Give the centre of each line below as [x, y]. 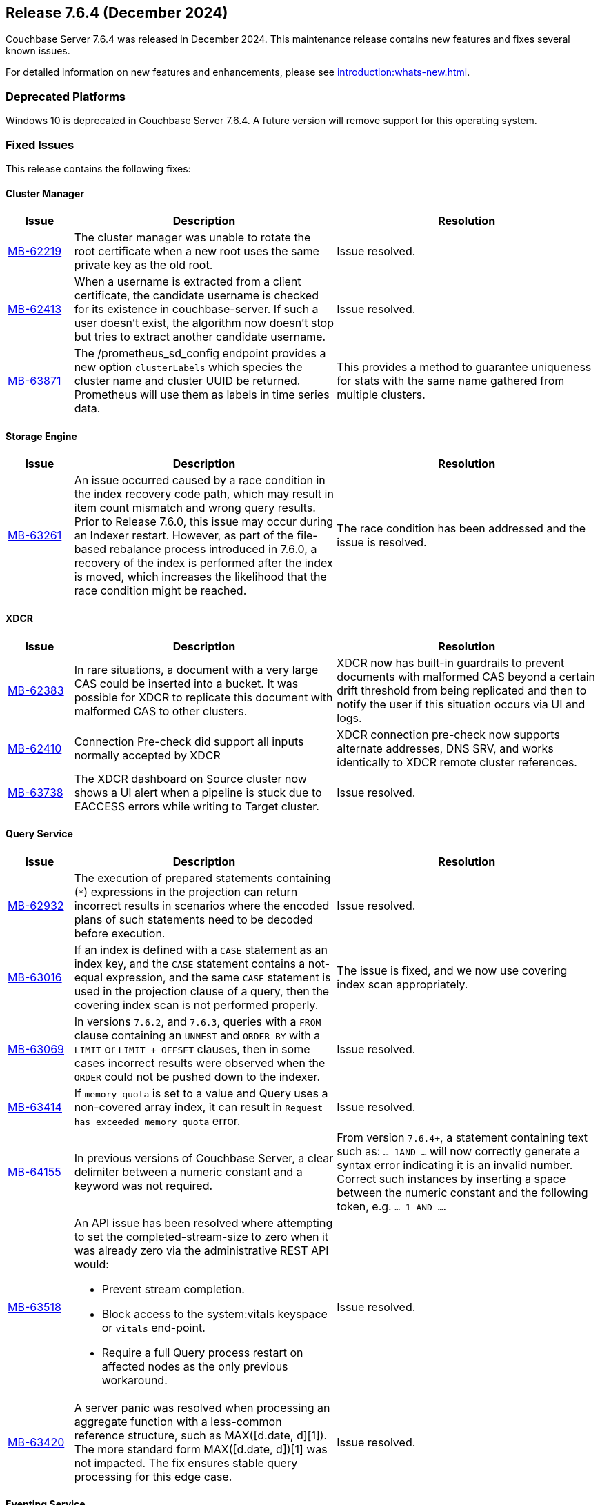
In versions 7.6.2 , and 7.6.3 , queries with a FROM [198, 1021]
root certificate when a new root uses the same [197, 251]
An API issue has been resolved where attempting [203, 1223]
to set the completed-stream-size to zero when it [201, 1236]
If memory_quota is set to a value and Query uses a [201, 1093]
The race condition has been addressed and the [461, 529]
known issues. [38, 51]
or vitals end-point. [153, 1327]
